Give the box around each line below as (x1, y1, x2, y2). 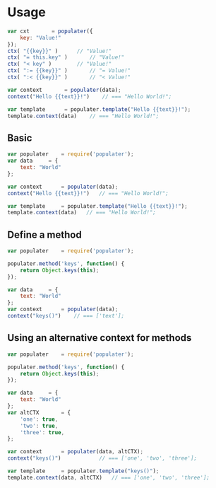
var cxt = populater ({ (7, 28, 93, 35)
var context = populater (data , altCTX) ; (7, 448, 143, 455)
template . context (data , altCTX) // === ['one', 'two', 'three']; (7, 474, 210, 481)
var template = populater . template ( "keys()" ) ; (7, 467, 160, 475)
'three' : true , (20, 429, 65, 436)
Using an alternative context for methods (7, 332, 192, 344)
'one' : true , (20, 415, 59, 423)
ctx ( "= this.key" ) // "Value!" (7, 54, 125, 61)
